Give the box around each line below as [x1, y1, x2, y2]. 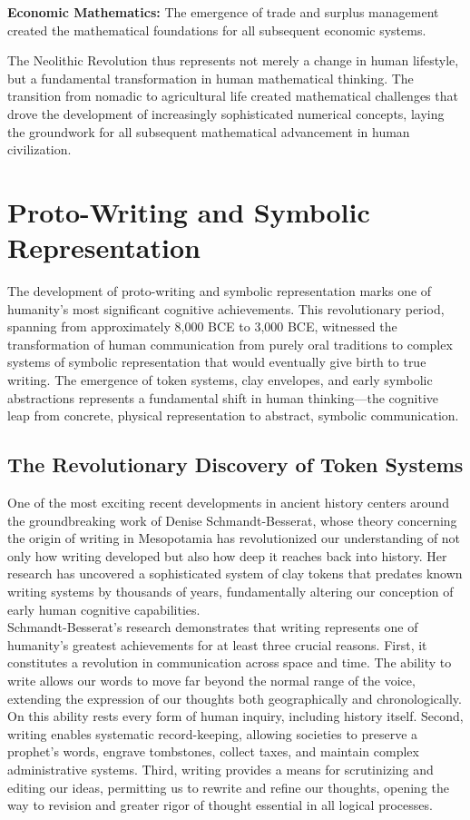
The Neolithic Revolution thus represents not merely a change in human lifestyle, [7, 51, 459, 70]
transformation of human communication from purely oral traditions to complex [7, 334, 453, 353]
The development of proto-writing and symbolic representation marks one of [7, 282, 432, 301]
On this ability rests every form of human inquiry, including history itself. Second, [7, 706, 464, 726]
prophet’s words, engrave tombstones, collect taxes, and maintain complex [7, 742, 419, 761]
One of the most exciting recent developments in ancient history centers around [7, 493, 449, 512]
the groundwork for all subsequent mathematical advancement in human [7, 122, 410, 141]
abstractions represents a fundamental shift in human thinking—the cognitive [7, 388, 438, 407]
